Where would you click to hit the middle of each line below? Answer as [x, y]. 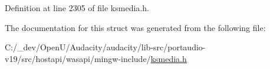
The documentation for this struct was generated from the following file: [135, 27]
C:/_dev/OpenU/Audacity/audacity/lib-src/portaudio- [105, 47]
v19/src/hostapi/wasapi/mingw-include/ [78, 58]
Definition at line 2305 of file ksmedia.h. [77, 8]
